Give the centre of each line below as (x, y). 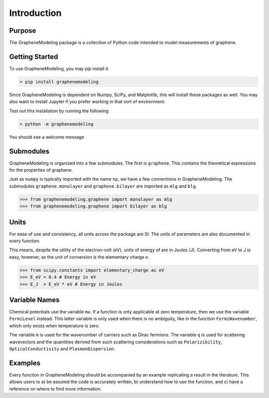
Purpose (23, 31)
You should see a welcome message (47, 137)
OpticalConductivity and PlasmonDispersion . (62, 349)
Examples (25, 363)
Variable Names (34, 300)
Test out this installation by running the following (59, 111)
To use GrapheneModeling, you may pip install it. (59, 68)
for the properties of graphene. (41, 170)
